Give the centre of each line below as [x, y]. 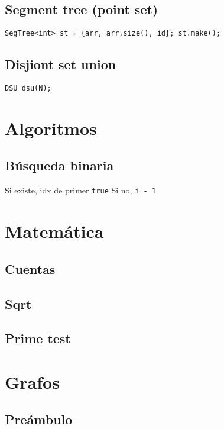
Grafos [32, 381]
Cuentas [30, 268]
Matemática [54, 231]
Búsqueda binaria [59, 165]
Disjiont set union [61, 64]
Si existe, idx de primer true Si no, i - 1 [80, 190]
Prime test [38, 338]
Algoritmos [51, 128]
